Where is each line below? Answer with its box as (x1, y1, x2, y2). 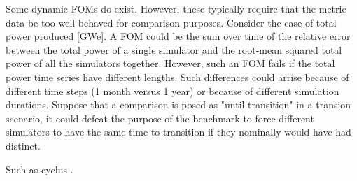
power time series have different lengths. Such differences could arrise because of (6, 69, 349, 84)
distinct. (6, 138, 41, 152)
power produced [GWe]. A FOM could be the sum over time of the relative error (6, 29, 351, 43)
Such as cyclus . (6, 161, 73, 176)
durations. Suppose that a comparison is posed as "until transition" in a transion (6, 97, 351, 112)
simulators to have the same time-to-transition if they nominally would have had (6, 124, 351, 139)
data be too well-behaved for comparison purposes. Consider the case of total (6, 15, 337, 29)
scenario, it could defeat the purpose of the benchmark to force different (6, 110, 314, 125)
